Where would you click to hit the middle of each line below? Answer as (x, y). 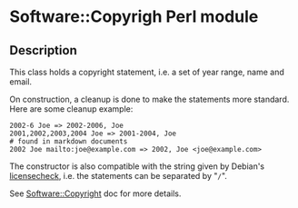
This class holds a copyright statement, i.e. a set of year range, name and (147, 72)
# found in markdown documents (69, 142)
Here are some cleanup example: (71, 109)
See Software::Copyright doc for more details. (95, 193)
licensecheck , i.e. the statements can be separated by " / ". (118, 176)
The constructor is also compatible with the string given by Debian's (137, 166)
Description (43, 50)
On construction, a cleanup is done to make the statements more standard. (149, 99)
